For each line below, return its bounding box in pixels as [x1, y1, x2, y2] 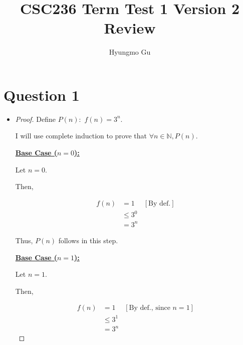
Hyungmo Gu [109, 47, 151, 57]
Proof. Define [15, 113, 56, 124]
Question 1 [4, 84, 80, 105]
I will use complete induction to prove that [15, 130, 147, 141]
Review [104, 18, 156, 38]
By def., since [129, 304, 170, 312]
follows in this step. [58, 235, 118, 245]
